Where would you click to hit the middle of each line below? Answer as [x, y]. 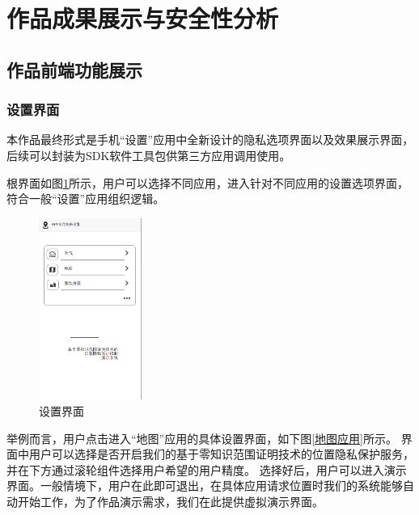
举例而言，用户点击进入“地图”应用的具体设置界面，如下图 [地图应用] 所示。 [202, 438]
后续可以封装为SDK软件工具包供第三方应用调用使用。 [149, 155]
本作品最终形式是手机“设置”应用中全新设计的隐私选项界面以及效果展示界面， [210, 139]
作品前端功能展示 [74, 69]
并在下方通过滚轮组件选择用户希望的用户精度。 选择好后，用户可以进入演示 [207, 469]
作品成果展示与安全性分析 [143, 18]
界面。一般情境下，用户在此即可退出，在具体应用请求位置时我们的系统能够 [205, 485]
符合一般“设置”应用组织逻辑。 [86, 198]
